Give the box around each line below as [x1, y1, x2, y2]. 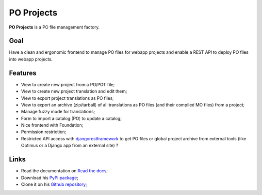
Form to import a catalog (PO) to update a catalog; [21, 115, 122, 121]
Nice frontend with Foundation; [21, 122, 83, 128]
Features [9, 69, 36, 77]
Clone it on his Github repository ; [21, 181, 87, 187]
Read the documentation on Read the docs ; [21, 168, 108, 174]
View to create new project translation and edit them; [21, 89, 127, 94]
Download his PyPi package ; [21, 175, 79, 180]
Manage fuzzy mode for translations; [21, 109, 95, 115]
